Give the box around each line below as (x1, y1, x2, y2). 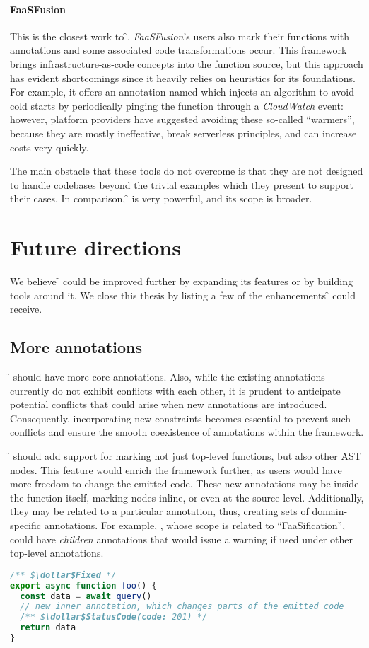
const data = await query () (20, 591, 152, 601)
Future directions (10, 233, 181, 262)
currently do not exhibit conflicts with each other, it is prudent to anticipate (10, 383, 341, 398)
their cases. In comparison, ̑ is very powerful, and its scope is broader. (10, 191, 312, 206)
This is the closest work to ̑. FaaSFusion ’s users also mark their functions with (10, 28, 350, 43)
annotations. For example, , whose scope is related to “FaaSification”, (44, 517, 346, 532)
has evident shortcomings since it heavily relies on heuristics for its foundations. (10, 70, 356, 85)
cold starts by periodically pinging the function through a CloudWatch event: (10, 98, 344, 112)
